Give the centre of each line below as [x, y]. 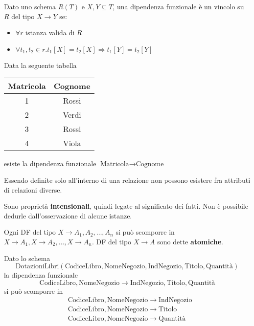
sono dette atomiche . [190, 241]
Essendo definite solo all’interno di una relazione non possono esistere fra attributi [127, 180]
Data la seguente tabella [40, 65]
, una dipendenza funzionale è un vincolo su [178, 6]
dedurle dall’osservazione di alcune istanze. [68, 215]
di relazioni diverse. [33, 189]
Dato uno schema [30, 6]
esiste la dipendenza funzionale [50, 163]
